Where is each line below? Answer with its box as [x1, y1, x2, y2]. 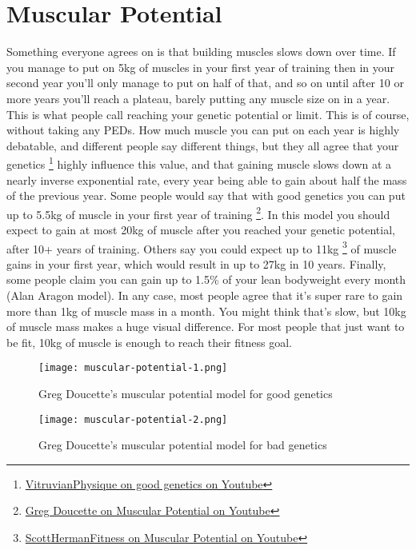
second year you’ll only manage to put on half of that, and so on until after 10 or [6, 74, 404, 91]
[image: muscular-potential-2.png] [38, 413, 228, 425]
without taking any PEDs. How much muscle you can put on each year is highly [6, 122, 400, 138]
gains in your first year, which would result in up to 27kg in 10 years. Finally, [6, 255, 386, 272]
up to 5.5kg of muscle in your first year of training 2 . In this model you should [6, 203, 390, 222]
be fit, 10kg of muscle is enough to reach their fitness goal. [6, 333, 292, 350]
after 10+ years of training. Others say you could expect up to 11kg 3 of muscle [6, 237, 397, 257]
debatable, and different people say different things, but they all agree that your [6, 137, 399, 153]
